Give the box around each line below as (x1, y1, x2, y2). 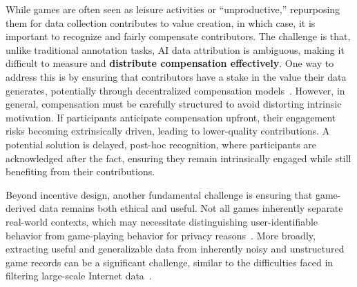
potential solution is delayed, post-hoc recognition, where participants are (6, 137, 317, 151)
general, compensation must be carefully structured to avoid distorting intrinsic (6, 97, 342, 111)
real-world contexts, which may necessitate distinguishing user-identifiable (6, 214, 318, 228)
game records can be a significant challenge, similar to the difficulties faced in (6, 255, 334, 269)
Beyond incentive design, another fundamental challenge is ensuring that (6, 187, 313, 201)
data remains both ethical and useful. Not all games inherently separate (39, 201, 343, 215)
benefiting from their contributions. (6, 164, 155, 179)
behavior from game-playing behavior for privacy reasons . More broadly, (6, 228, 316, 242)
